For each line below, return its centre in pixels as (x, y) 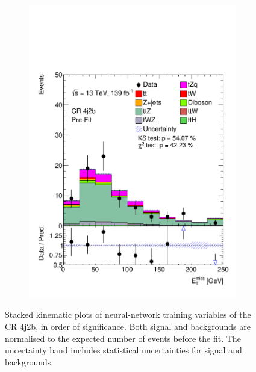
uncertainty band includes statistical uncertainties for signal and (123, 350)
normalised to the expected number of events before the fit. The (123, 338)
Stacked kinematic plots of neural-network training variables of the (128, 315)
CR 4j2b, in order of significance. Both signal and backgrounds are (128, 326)
